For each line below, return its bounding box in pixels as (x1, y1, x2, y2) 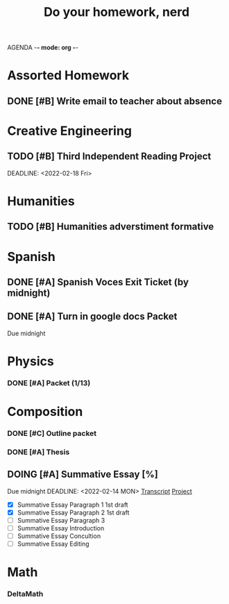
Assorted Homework (7, 67, 130, 83)
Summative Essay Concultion (17, 532, 101, 540)
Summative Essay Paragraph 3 (17, 516, 105, 524)
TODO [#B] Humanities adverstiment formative (7, 221, 214, 233)
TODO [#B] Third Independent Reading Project (7, 151, 212, 162)
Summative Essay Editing (17, 539, 90, 548)
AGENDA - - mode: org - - (7, 43, 78, 52)
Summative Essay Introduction (17, 523, 105, 532)
